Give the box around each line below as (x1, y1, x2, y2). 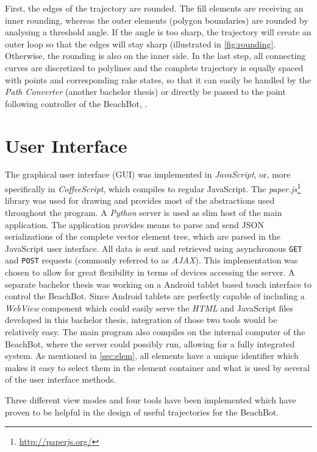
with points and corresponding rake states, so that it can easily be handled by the (5, 73, 311, 86)
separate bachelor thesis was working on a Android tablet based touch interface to (5, 277, 312, 290)
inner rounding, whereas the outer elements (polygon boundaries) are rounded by (5, 13, 308, 26)
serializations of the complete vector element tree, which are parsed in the (5, 230, 280, 243)
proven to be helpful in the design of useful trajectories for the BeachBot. (5, 405, 279, 418)
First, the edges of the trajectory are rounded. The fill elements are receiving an (5, 2, 304, 14)
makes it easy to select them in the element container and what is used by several (5, 361, 310, 374)
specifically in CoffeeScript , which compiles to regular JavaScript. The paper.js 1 (5, 181, 301, 195)
